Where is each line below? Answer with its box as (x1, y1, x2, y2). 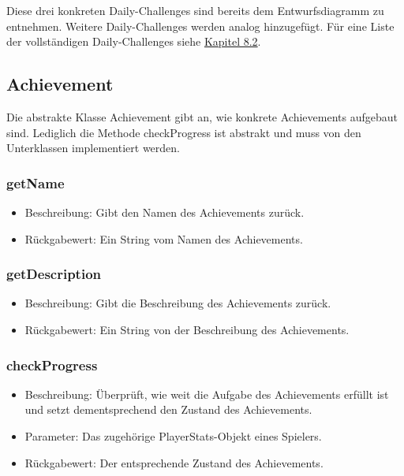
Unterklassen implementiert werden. (6, 139, 180, 156)
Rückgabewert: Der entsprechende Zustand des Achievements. (24, 454, 324, 470)
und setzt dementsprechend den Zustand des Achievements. (24, 401, 312, 418)
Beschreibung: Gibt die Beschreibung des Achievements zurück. (24, 295, 331, 311)
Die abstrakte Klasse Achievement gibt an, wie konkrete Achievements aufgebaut (6, 108, 398, 125)
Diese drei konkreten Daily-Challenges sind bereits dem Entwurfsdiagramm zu (6, 2, 384, 18)
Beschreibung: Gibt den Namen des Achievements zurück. (24, 203, 305, 220)
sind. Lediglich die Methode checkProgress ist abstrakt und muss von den (6, 124, 361, 140)
